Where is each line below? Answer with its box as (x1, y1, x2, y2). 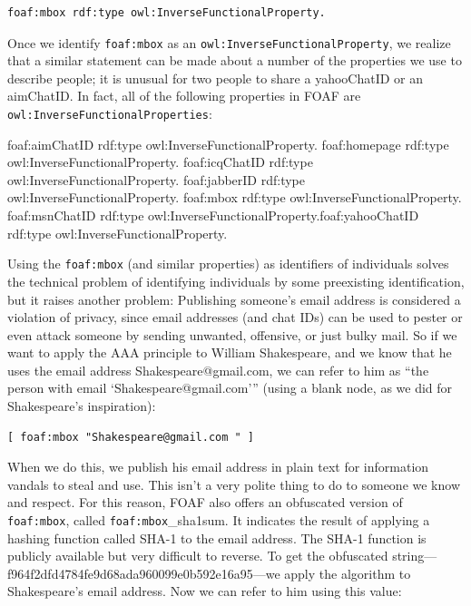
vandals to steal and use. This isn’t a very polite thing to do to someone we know (7, 474, 461, 494)
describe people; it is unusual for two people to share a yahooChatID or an (7, 68, 423, 87)
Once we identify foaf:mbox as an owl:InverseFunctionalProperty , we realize (7, 33, 451, 52)
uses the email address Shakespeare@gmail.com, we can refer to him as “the (7, 360, 429, 379)
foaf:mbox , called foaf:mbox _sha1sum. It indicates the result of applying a (7, 511, 430, 530)
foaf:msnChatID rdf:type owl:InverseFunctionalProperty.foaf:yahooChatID (7, 206, 419, 225)
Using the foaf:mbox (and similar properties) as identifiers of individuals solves (7, 254, 449, 273)
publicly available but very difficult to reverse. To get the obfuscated (7, 546, 388, 565)
